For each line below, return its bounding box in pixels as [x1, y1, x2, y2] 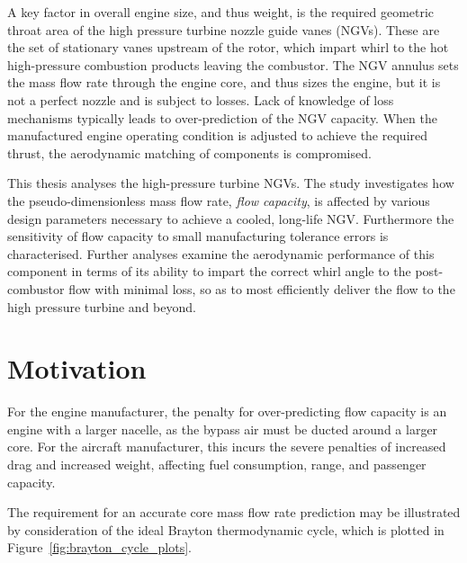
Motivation [7, 350, 147, 387]
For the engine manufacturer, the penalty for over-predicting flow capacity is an [7, 402, 447, 421]
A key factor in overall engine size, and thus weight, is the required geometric [7, 3, 435, 21]
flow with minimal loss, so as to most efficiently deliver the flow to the [68, 279, 455, 298]
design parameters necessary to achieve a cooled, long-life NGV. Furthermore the [7, 209, 454, 228]
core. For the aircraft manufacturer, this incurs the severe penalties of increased [7, 437, 446, 456]
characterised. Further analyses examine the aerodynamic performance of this [7, 244, 435, 263]
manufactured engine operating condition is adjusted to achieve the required [7, 126, 428, 145]
